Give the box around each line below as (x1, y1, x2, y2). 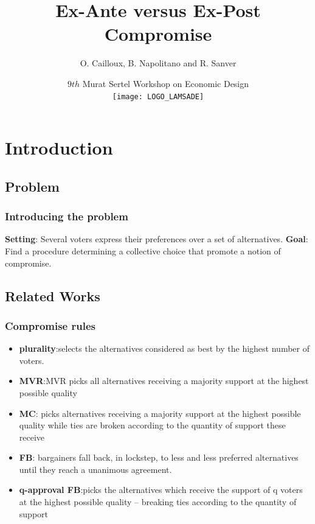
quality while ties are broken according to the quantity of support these (19, 419, 286, 431)
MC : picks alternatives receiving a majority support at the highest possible (19, 407, 301, 419)
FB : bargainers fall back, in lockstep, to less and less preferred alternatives (19, 451, 299, 464)
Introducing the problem (5, 209, 128, 224)
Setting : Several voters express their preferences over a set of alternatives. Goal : (5, 232, 308, 245)
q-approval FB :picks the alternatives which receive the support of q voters (19, 483, 303, 496)
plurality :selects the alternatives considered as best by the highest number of (19, 342, 310, 355)
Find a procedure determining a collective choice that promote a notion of (5, 244, 281, 257)
